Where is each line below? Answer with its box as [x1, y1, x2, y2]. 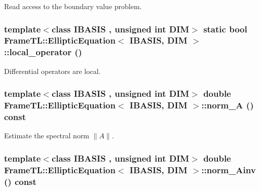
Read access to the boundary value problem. [4, 1, 142, 11]
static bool [203, 22, 247, 35]
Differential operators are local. [4, 65, 101, 76]
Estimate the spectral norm [4, 130, 90, 141]
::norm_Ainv [201, 163, 256, 176]
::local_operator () [4, 46, 82, 58]
